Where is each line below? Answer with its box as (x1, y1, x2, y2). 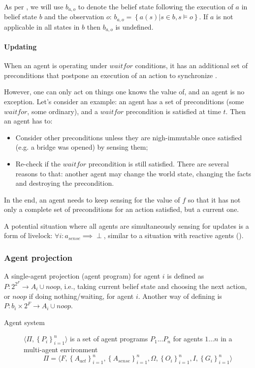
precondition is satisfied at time (126, 106, 221, 116)
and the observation (44, 11, 104, 22)
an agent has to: (4, 116, 53, 126)
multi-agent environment (24, 344, 98, 355)
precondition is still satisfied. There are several (88, 158, 229, 168)
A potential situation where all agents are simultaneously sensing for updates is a (4, 220, 249, 231)
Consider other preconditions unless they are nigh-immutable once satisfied (15, 132, 242, 142)
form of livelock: (4, 230, 53, 241)
